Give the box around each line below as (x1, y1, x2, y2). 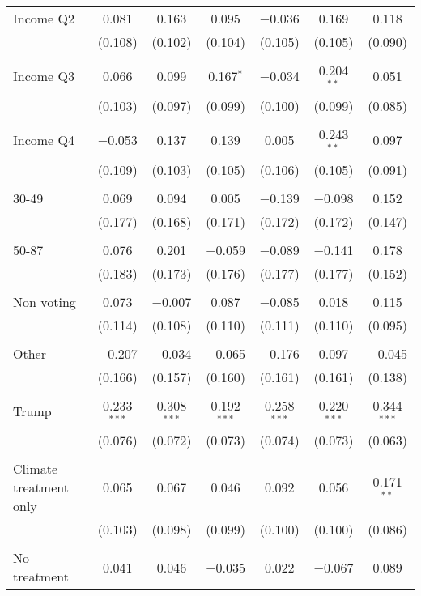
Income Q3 (13, 66, 74, 86)
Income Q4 (13, 130, 74, 150)
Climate (13, 459, 58, 479)
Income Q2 (13, 9, 74, 28)
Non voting (13, 292, 76, 311)
